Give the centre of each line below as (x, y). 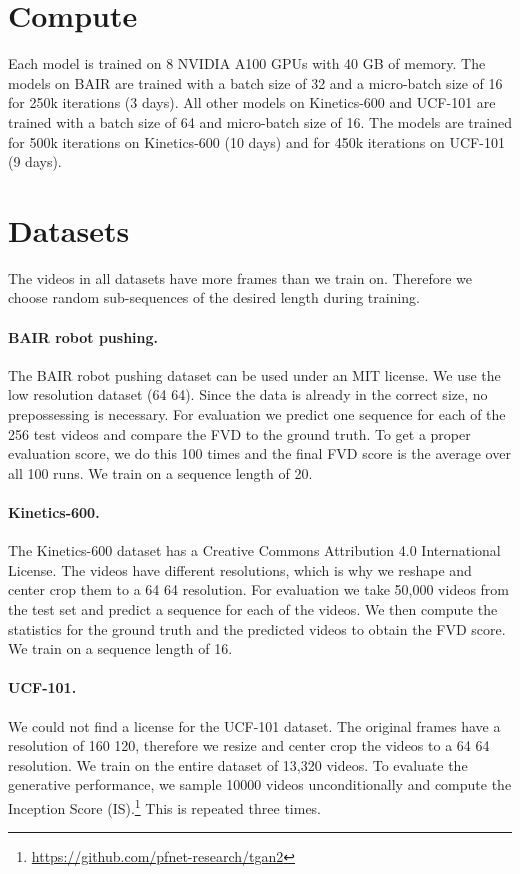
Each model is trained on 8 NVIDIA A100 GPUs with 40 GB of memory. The (247, 63)
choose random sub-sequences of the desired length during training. (214, 297)
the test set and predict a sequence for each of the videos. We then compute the (253, 608)
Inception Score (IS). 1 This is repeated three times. (165, 806)
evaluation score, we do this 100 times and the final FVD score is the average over (259, 453)
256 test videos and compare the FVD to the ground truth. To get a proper (239, 433)
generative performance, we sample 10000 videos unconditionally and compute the (260, 784)
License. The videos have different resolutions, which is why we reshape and (240, 569)
